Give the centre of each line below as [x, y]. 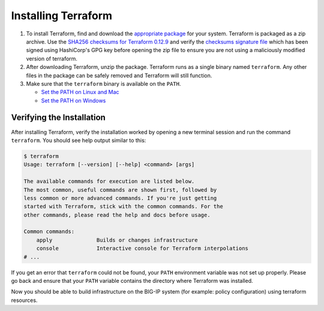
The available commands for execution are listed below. [109, 182]
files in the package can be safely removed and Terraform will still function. [119, 76]
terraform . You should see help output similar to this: [79, 140]
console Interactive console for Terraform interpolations [142, 248]
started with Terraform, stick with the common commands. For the [123, 206]
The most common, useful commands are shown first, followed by [120, 190]
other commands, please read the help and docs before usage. [117, 215]
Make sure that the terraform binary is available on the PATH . [103, 83]
